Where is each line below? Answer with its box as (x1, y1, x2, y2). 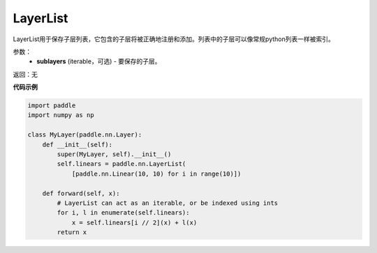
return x (57, 229, 87, 236)
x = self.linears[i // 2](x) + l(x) (71, 218, 198, 227)
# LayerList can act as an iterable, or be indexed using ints (57, 199, 279, 207)
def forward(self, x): (42, 189, 120, 197)
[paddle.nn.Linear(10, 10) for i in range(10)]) (71, 169, 242, 178)
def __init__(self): (42, 140, 113, 148)
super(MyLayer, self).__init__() (57, 151, 172, 158)
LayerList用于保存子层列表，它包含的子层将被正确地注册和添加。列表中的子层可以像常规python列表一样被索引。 (13, 35, 334, 43)
